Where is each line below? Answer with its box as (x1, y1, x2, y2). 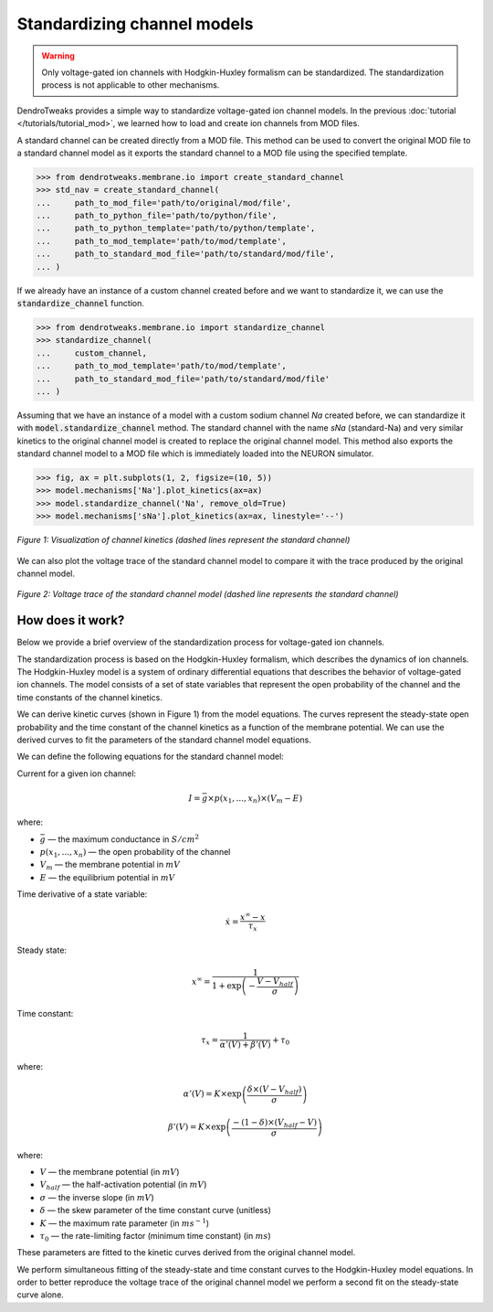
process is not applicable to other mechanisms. (41, 80, 220, 91)
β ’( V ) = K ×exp (167, 1122, 226, 1133)
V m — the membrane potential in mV (39, 859, 181, 872)
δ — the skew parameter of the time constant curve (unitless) (39, 1205, 271, 1216)
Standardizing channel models (16, 14, 254, 34)
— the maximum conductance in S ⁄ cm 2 (47, 832, 200, 845)
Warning (41, 50, 75, 61)
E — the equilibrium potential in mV (39, 871, 175, 882)
